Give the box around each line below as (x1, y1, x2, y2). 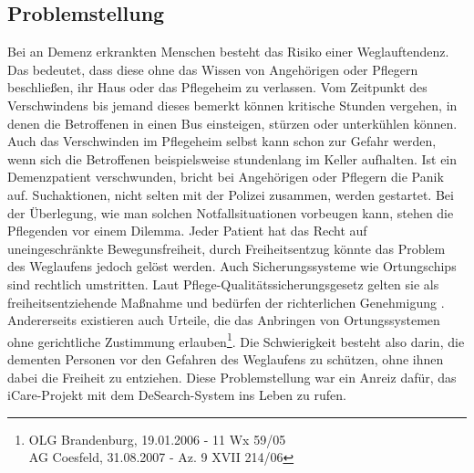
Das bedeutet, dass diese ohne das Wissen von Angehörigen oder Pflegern (7, 59, 418, 79)
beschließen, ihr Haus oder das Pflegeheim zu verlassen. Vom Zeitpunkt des (7, 78, 428, 97)
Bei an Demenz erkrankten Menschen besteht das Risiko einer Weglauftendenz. (7, 42, 449, 61)
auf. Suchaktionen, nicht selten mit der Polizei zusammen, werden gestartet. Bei (7, 184, 454, 204)
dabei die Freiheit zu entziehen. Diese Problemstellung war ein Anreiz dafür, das (7, 367, 457, 386)
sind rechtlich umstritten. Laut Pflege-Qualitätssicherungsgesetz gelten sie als (7, 274, 439, 293)
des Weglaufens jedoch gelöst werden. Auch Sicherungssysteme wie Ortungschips (7, 257, 457, 276)
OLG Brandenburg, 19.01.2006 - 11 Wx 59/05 (28, 429, 286, 448)
